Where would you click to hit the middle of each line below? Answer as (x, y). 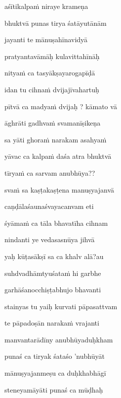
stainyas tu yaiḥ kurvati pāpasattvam (61, 306)
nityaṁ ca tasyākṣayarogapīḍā (50, 73)
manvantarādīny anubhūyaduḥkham (59, 339)
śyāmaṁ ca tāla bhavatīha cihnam (56, 223)
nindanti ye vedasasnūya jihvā (50, 239)
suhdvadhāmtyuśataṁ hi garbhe (53, 273)
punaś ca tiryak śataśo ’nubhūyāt (55, 356)
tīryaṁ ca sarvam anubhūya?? (50, 172)
